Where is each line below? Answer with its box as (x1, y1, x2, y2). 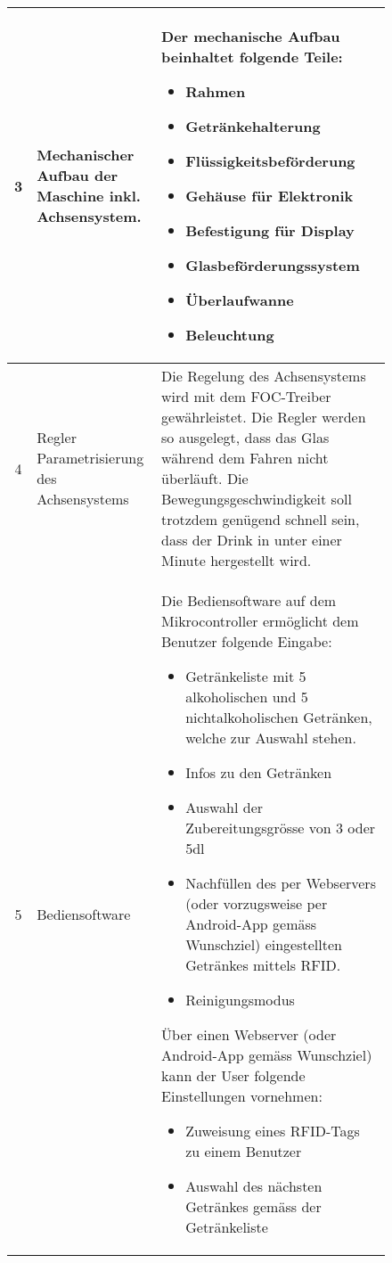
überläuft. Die (161, 468, 249, 488)
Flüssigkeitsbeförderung (185, 151, 355, 171)
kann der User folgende (161, 1065, 306, 1086)
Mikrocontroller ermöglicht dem (161, 611, 359, 631)
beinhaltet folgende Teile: (161, 46, 343, 67)
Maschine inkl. (37, 185, 141, 206)
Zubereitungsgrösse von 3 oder (185, 817, 376, 838)
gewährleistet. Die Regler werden (161, 406, 366, 427)
